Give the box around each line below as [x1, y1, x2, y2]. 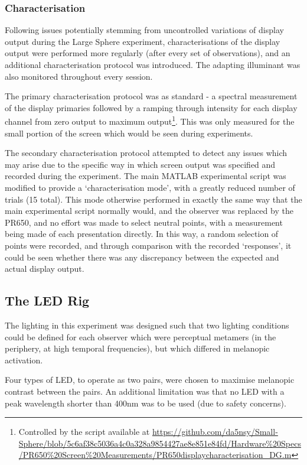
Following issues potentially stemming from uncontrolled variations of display [5, 24, 284, 36]
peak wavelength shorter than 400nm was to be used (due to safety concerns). [5, 396, 286, 409]
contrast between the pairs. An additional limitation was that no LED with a [5, 385, 285, 397]
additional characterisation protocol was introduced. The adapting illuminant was [5, 58, 301, 70]
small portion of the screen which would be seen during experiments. [5, 126, 253, 139]
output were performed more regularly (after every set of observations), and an [5, 47, 290, 59]
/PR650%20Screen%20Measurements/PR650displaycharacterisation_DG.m [18, 448, 292, 461]
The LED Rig [5, 291, 90, 310]
